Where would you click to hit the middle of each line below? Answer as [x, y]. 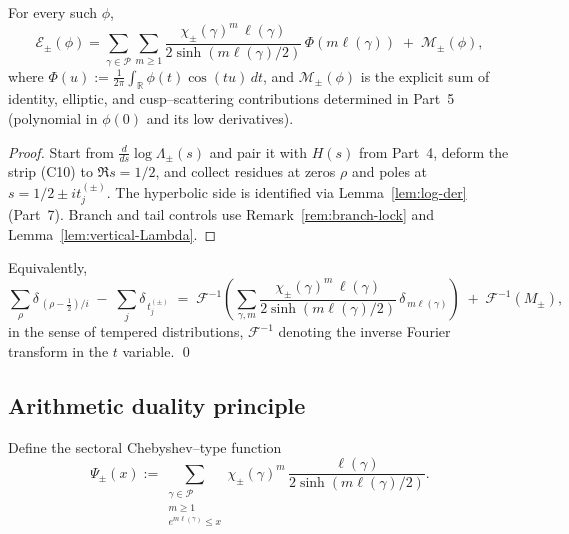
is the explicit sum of [425, 75]
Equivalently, [48, 267]
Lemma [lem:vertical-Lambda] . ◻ [112, 233]
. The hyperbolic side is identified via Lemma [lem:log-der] [286, 191]
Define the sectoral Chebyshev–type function [145, 446]
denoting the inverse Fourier [364, 331]
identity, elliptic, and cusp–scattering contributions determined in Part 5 [231, 98]
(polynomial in [53, 118]
